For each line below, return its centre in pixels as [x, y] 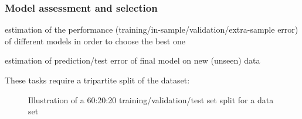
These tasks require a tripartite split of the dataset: [97, 80]
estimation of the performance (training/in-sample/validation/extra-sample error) [152, 29]
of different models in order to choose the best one [95, 41]
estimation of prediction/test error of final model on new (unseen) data [133, 60]
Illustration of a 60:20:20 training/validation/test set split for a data [151, 99]
